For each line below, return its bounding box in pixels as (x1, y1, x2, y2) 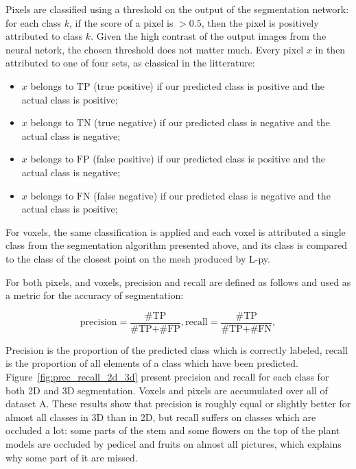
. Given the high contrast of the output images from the (91, 29, 327, 43)
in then (315, 42, 346, 56)
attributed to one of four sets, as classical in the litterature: (5, 56, 255, 70)
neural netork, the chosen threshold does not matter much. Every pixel (5, 42, 304, 56)
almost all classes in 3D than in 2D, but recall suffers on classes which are (5, 409, 316, 424)
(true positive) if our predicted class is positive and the (93, 78, 325, 93)
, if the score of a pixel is (69, 15, 174, 29)
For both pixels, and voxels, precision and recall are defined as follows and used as (5, 274, 351, 289)
